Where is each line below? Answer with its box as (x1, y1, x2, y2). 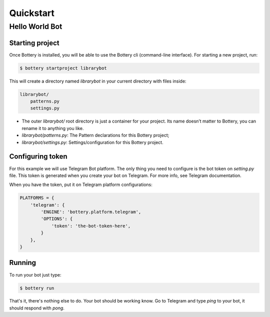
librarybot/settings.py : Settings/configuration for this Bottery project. (21, 139, 163, 145)
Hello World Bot (9, 22, 62, 31)
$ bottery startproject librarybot (19, 65, 107, 71)
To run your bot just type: (9, 271, 62, 277)
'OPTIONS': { (40, 216, 73, 222)
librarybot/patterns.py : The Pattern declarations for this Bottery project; (21, 132, 169, 138)
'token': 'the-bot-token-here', (51, 223, 131, 228)
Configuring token (9, 152, 67, 161)
